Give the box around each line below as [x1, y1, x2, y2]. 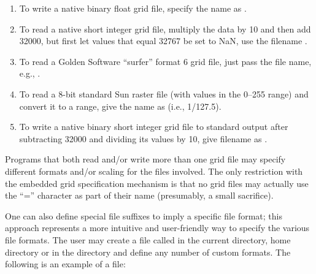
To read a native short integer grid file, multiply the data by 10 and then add [19, 22, 311, 35]
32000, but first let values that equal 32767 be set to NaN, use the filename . [19, 34, 307, 47]
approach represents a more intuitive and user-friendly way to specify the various [5, 221, 310, 234]
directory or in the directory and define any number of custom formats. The [5, 245, 291, 258]
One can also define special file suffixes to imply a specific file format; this [5, 209, 282, 222]
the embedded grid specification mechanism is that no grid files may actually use [5, 177, 309, 189]
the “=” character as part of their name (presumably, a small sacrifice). [5, 189, 274, 202]
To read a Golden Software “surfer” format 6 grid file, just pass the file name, [19, 55, 312, 67]
